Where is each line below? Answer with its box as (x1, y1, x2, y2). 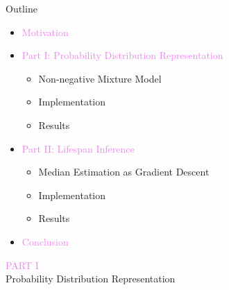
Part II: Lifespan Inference (22, 141, 135, 155)
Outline (6, 1, 37, 15)
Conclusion (22, 234, 69, 248)
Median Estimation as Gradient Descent (38, 164, 210, 179)
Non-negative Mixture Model (38, 71, 162, 85)
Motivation (22, 24, 69, 39)
